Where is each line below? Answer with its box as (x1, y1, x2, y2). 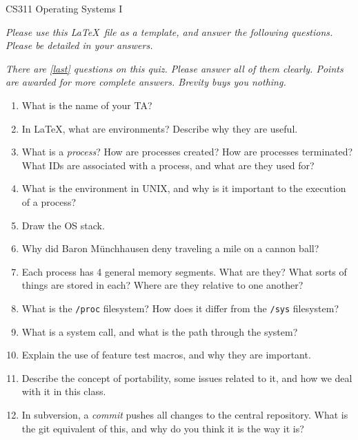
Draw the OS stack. (21, 218, 105, 232)
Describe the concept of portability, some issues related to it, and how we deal (21, 370, 352, 385)
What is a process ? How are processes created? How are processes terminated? (21, 144, 353, 159)
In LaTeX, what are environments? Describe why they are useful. (21, 121, 298, 135)
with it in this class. (21, 384, 106, 399)
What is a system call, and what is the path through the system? (21, 324, 298, 338)
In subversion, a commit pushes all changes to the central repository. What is (21, 407, 348, 421)
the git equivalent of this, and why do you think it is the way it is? (21, 421, 304, 435)
